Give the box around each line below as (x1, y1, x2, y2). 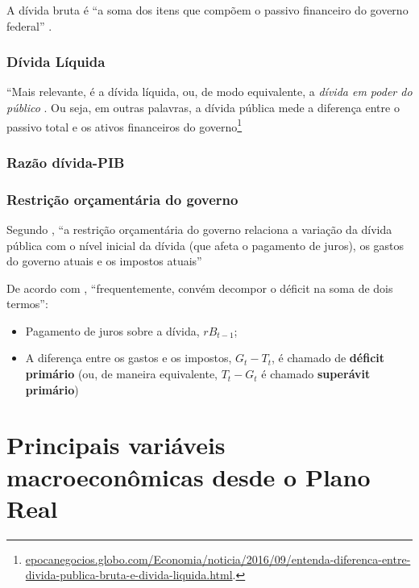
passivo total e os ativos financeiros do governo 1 (6, 115, 243, 135)
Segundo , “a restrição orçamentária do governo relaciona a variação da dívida (6, 220, 392, 237)
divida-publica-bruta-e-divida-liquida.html (25, 566, 233, 583)
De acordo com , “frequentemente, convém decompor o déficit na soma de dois (6, 279, 393, 296)
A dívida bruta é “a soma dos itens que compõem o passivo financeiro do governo (6, 2, 409, 18)
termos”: (6, 295, 48, 312)
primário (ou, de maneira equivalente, (25, 365, 218, 382)
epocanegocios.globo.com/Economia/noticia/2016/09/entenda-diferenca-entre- (25, 550, 411, 567)
